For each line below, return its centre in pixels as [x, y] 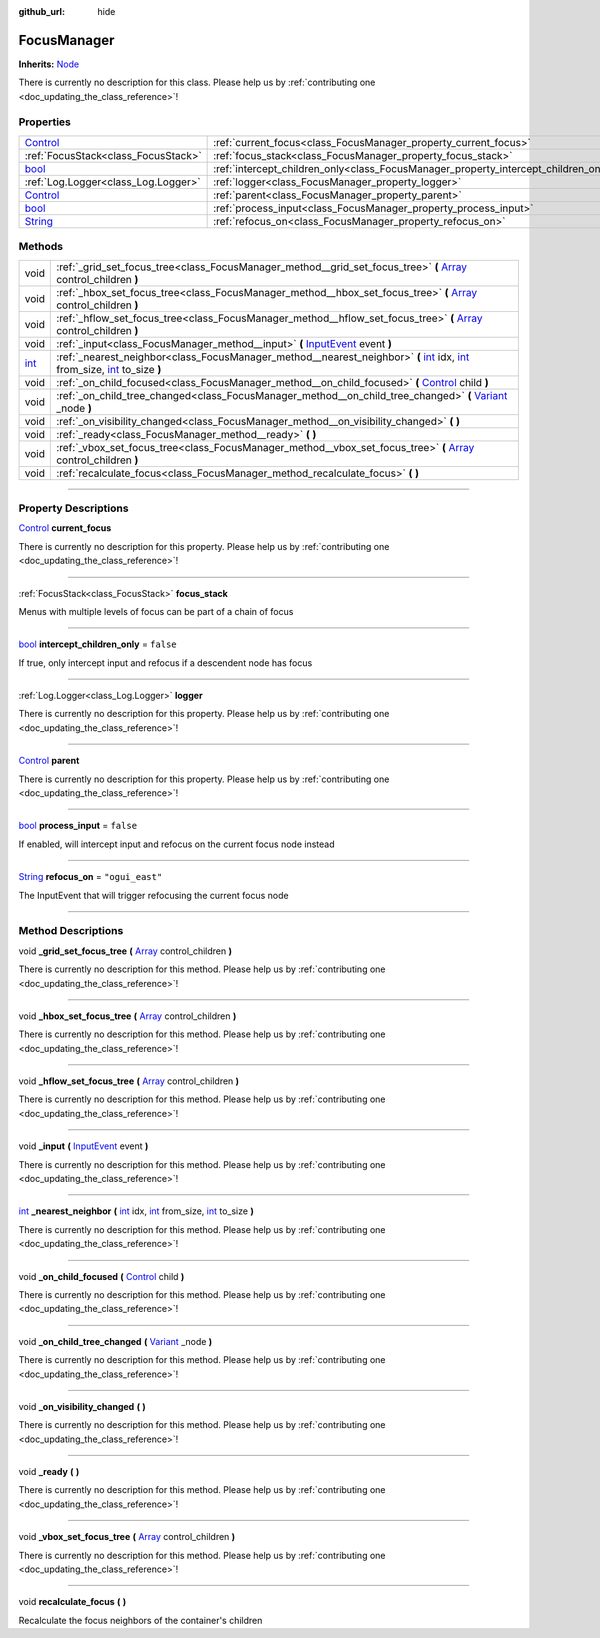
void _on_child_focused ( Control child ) [101, 1276]
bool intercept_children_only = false [97, 644]
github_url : [41, 11]
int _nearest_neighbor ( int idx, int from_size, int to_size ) [136, 1211]
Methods [41, 247]
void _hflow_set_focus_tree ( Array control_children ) [129, 1081]
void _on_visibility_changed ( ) [82, 1406]
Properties [45, 122]
